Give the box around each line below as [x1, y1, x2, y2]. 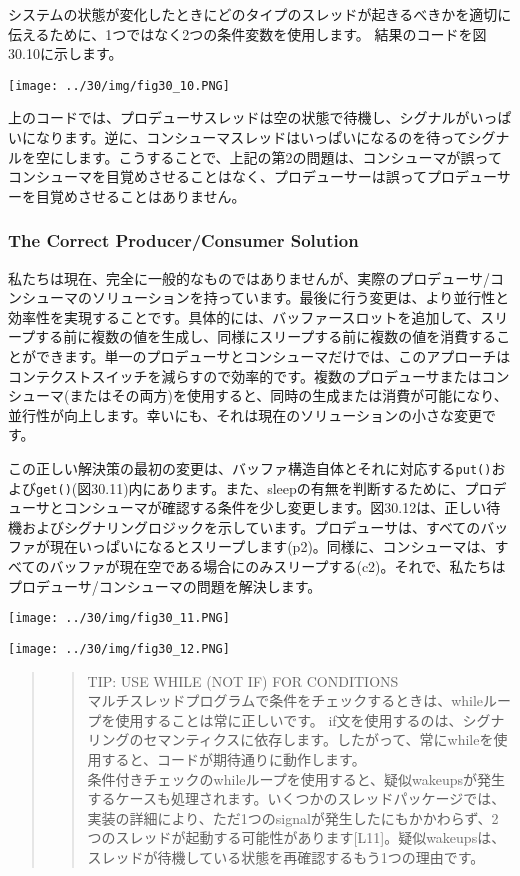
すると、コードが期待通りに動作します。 [101, 748, 366, 769]
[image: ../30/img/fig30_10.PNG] [8, 78, 230, 93]
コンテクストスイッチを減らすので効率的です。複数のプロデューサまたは [8, 365, 482, 386]
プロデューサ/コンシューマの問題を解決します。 [8, 575, 322, 596]
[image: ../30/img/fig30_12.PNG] [8, 641, 230, 656]
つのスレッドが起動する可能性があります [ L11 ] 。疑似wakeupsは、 [87, 827, 506, 848]
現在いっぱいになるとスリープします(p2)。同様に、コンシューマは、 [49, 536, 495, 557]
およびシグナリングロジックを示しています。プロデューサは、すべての [21, 516, 481, 537]
